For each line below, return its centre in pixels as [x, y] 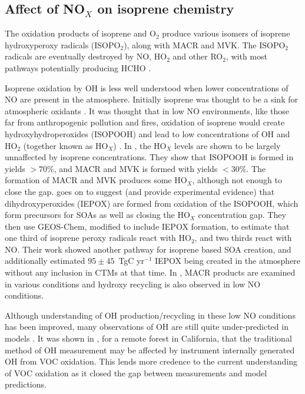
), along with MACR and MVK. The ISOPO [205, 44]
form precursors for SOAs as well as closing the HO [97, 215]
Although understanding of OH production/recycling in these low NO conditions [150, 315]
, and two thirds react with [243, 238]
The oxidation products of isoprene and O [80, 33]
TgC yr [131, 261]
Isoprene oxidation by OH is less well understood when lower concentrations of [147, 87]
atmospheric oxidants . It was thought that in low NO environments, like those [147, 110]
